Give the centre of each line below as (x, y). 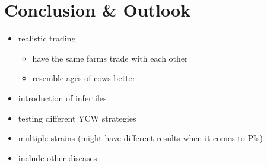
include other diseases (58, 157)
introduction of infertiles (62, 98)
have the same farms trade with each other (110, 58)
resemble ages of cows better (84, 78)
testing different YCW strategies (77, 118)
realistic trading (47, 38)
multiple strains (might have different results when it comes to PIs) (140, 138)
